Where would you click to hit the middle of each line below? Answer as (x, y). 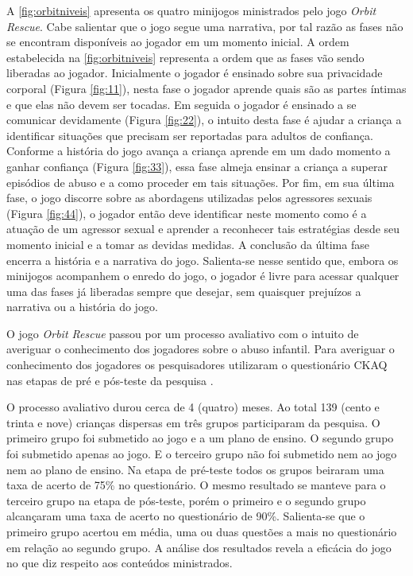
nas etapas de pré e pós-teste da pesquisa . (110, 380)
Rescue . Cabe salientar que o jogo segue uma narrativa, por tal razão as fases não (205, 26)
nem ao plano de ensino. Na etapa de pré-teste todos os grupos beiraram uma (195, 469)
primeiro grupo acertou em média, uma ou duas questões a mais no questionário (202, 531)
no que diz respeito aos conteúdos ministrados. (120, 563)
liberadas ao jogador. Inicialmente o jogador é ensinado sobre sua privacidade (195, 73)
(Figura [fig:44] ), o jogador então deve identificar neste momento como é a (187, 213)
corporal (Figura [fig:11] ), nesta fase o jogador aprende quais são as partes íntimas (206, 88)
